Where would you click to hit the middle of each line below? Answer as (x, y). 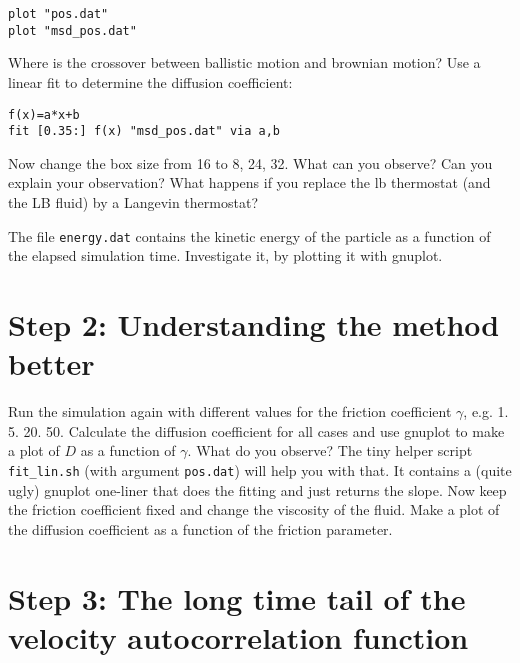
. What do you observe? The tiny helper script (330, 450)
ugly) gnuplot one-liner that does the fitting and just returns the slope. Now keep (257, 489)
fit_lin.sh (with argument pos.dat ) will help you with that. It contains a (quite (260, 469)
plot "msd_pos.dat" (72, 30)
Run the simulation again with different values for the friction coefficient (230, 411)
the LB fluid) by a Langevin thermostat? (133, 202)
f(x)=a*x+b (44, 114)
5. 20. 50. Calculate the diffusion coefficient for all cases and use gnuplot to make (256, 430)
